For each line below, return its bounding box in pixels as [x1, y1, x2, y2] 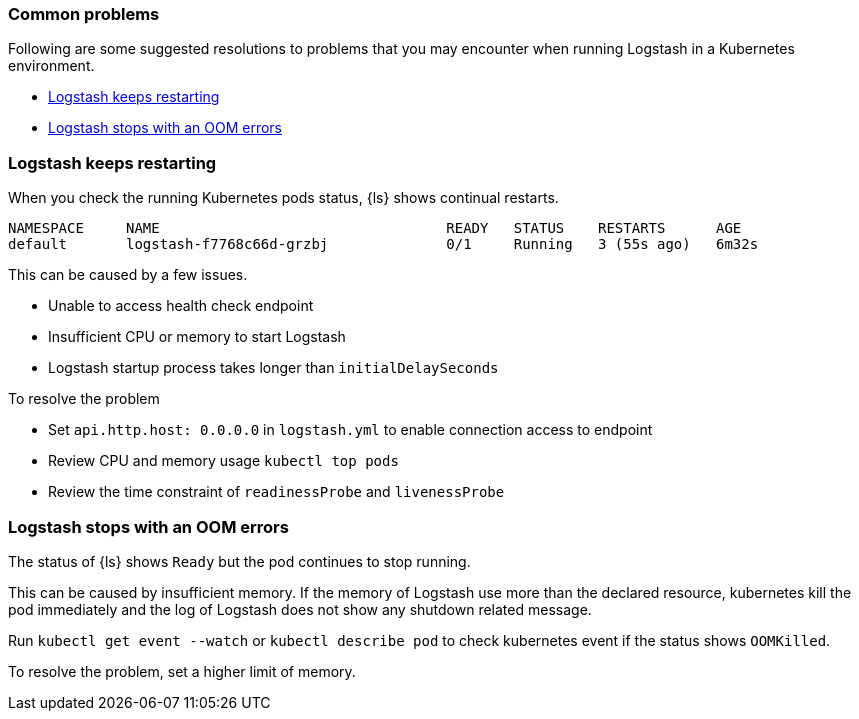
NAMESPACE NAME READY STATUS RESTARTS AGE [8, 220, 742, 237]
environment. [8, 57, 95, 75]
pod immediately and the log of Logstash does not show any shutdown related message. [8, 600, 592, 618]
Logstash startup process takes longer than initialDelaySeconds [48, 359, 499, 377]
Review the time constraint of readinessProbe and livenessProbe [48, 483, 505, 501]
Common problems [8, 4, 160, 24]
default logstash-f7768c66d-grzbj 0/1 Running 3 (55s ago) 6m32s [8, 236, 759, 253]
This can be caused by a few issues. [8, 266, 248, 284]
